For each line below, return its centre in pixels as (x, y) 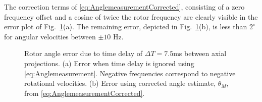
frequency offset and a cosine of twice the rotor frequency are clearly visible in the (131, 16)
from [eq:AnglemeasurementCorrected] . (85, 93)
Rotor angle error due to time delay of (84, 53)
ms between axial (200, 53)
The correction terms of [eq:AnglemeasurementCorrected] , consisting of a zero (124, 7)
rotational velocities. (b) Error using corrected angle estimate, (120, 83)
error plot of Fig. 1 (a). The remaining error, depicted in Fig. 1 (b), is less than (126, 27)
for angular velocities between (50, 36)
